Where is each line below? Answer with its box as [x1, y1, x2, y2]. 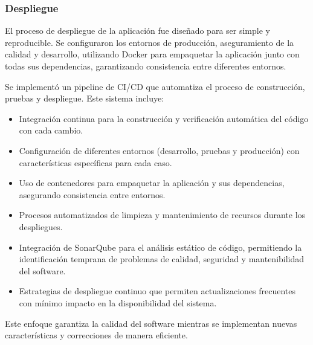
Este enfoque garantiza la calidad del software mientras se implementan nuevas [5, 317, 297, 329]
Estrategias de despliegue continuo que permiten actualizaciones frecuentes [19, 285, 296, 297]
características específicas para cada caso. [19, 156, 172, 169]
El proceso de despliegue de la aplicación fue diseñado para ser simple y [5, 24, 270, 37]
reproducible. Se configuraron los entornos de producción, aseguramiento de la [5, 36, 294, 48]
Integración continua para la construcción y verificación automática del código [19, 112, 309, 124]
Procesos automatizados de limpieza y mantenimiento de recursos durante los [19, 208, 306, 221]
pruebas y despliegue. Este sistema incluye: [5, 92, 164, 105]
